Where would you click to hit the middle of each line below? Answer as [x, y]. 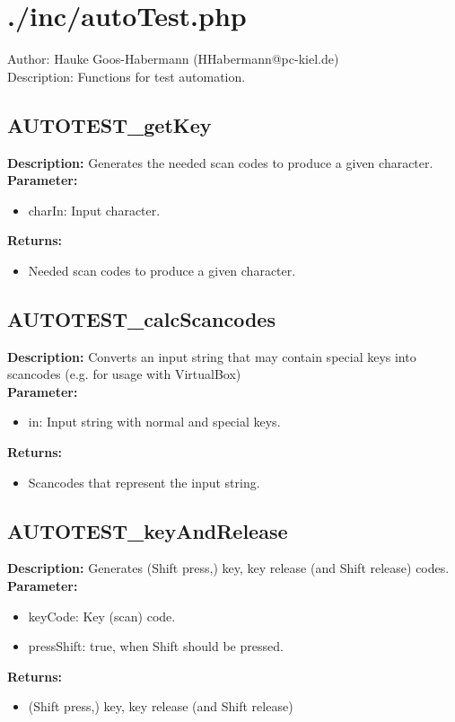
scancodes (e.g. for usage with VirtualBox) [124, 374]
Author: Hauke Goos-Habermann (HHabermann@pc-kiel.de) [173, 59]
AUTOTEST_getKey [109, 124]
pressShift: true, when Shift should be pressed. [156, 646]
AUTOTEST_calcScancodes [141, 318]
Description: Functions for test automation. [127, 76]
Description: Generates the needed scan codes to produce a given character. [220, 162]
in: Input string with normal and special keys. [154, 422]
